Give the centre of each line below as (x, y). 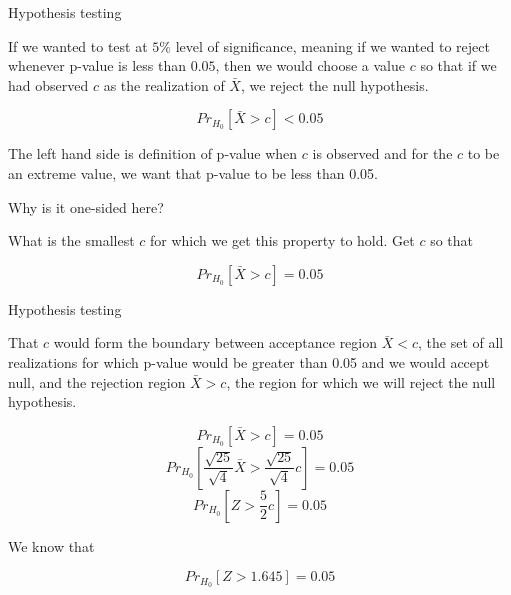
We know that (51, 545)
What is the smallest (71, 240)
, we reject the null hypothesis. (334, 84)
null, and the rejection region (97, 381)
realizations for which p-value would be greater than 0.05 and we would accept (249, 361)
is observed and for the (382, 153)
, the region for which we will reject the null (361, 381)
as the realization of (164, 84)
